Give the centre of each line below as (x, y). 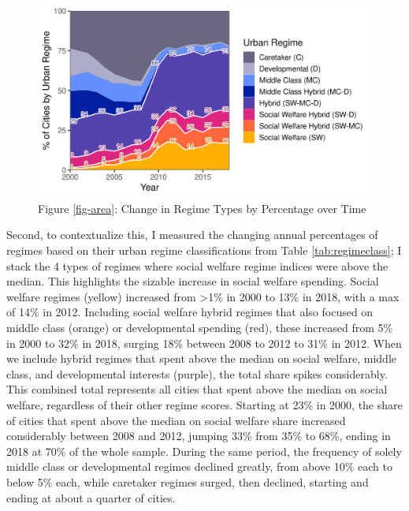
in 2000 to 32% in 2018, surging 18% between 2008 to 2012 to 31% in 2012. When (204, 343)
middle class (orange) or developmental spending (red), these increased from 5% (200, 327)
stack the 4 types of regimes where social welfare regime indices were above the (197, 265)
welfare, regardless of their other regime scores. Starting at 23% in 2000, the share (204, 404)
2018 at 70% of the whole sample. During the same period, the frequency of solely (204, 451)
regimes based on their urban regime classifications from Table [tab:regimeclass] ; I (204, 250)
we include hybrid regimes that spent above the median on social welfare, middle (201, 358)
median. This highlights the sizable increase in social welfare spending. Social (193, 281)
